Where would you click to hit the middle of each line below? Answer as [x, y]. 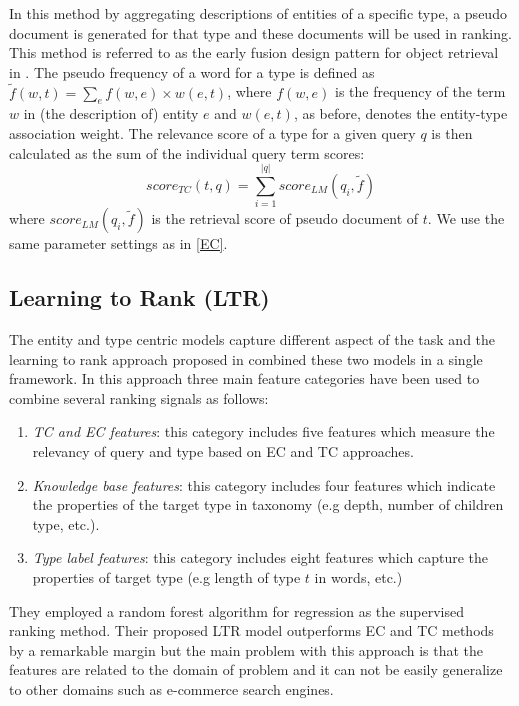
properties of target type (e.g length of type [166, 577]
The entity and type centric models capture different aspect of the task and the [252, 339]
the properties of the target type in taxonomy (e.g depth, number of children [268, 504]
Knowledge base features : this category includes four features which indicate [264, 484]
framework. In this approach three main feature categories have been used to [244, 378]
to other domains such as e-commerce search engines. [171, 689]
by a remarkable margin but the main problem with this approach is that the [246, 649]
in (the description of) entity [111, 113]
